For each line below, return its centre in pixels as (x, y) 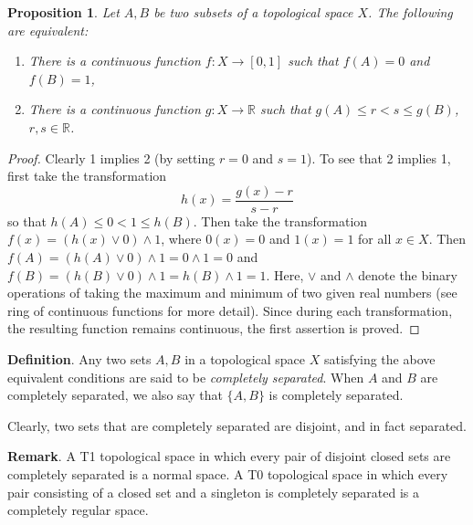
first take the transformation (87, 176)
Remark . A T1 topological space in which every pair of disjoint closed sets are (229, 456)
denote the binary (408, 274)
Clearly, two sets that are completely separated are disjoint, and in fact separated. (237, 425)
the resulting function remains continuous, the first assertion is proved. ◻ (214, 328)
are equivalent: (48, 30)
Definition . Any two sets (79, 358)
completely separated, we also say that (115, 395)
